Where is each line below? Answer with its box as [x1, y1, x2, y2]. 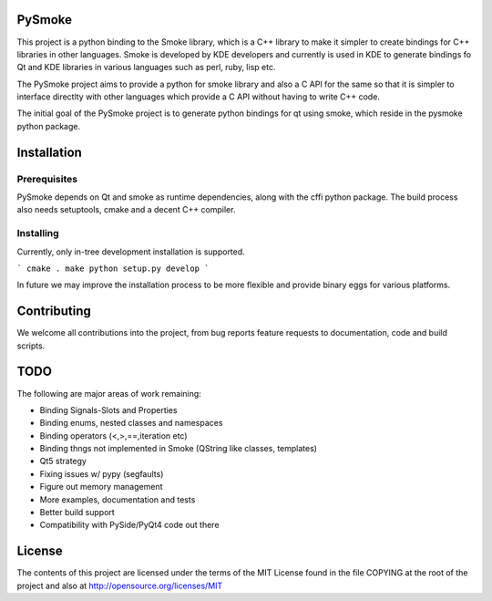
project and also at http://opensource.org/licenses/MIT [16, 580, 223, 591]
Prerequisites [16, 172, 77, 185]
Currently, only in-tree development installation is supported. [16, 246, 245, 257]
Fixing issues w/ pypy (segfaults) [39, 468, 164, 479]
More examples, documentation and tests [39, 493, 196, 505]
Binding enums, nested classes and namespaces [39, 418, 223, 429]
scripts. [16, 340, 46, 351]
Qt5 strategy [39, 456, 87, 467]
